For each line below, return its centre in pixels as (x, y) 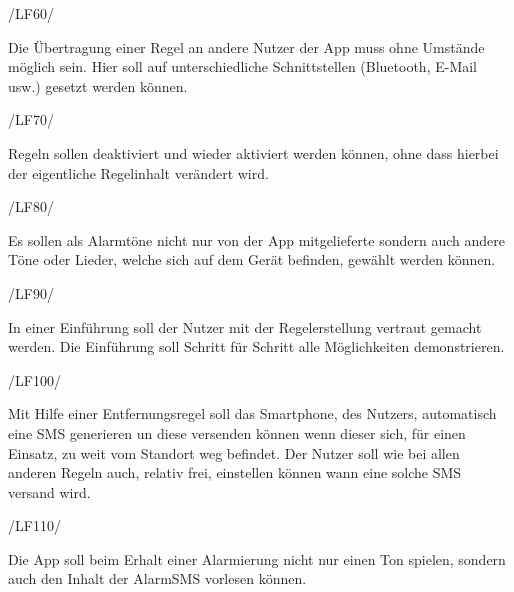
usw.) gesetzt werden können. (98, 85)
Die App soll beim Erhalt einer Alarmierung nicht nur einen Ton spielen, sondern (257, 558)
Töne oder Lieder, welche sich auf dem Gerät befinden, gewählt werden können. (252, 259)
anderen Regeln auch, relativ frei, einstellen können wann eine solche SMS (235, 472)
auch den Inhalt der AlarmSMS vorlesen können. (157, 578)
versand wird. (49, 491)
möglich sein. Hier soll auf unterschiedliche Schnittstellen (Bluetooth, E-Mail (243, 66)
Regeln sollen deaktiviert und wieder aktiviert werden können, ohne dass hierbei (253, 152)
